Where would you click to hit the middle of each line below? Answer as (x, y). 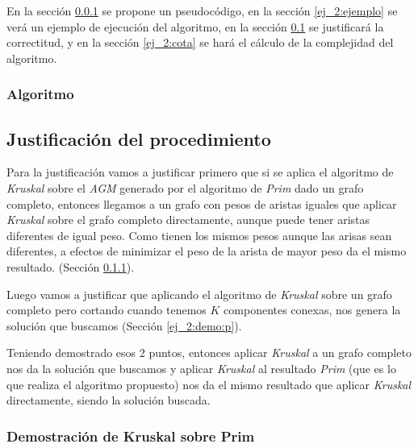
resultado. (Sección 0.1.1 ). (71, 266)
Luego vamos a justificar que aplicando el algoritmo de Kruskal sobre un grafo (199, 294)
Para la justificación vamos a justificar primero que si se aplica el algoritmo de (200, 172)
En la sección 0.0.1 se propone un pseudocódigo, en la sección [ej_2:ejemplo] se (202, 10)
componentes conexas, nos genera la (312, 310)
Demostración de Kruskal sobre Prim (131, 436)
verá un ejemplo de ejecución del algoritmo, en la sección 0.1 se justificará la (195, 26)
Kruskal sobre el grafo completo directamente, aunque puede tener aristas (188, 220)
